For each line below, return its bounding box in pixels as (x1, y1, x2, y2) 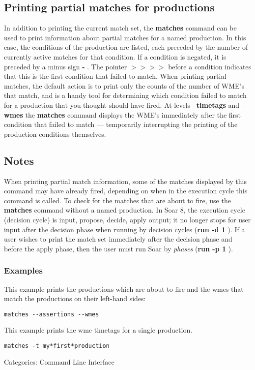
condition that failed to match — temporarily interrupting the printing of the (4, 119, 238, 129)
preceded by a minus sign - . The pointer (4, 61, 127, 71)
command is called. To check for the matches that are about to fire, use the (4, 195, 231, 205)
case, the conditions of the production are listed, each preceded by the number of (4, 42, 248, 52)
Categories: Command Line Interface (4, 356, 114, 367)
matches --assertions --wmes (4, 310, 99, 318)
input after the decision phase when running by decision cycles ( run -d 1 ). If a (4, 224, 245, 234)
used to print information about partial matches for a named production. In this (4, 32, 246, 42)
